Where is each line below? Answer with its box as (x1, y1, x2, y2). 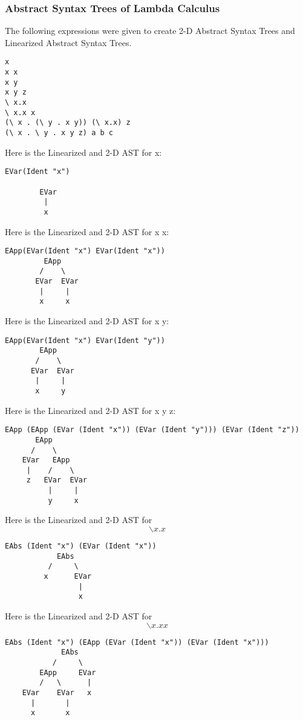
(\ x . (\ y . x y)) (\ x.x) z (5, 118, 131, 127)
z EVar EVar (26, 476, 88, 485)
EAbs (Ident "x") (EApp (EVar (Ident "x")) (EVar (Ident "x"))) (5, 638, 269, 647)
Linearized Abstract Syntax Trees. (5, 36, 132, 48)
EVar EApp (22, 456, 70, 465)
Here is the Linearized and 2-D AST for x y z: (5, 404, 176, 416)
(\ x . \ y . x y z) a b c (5, 128, 113, 137)
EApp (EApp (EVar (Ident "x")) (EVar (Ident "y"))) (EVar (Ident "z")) (5, 425, 299, 435)
